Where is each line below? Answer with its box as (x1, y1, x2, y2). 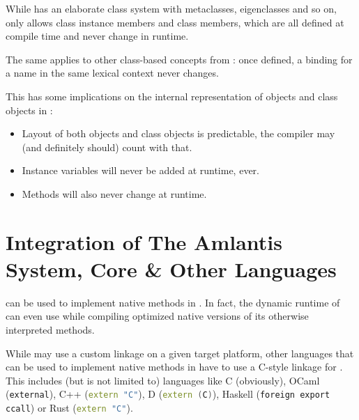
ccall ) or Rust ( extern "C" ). (6, 400, 133, 415)
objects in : (6, 102, 53, 117)
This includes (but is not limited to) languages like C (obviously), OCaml (6, 373, 320, 387)
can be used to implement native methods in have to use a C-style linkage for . (6, 359, 343, 374)
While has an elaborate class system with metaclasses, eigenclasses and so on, (6, 1, 337, 15)
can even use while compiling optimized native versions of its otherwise (6, 309, 309, 323)
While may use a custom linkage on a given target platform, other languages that (6, 345, 354, 360)
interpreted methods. (6, 322, 95, 337)
